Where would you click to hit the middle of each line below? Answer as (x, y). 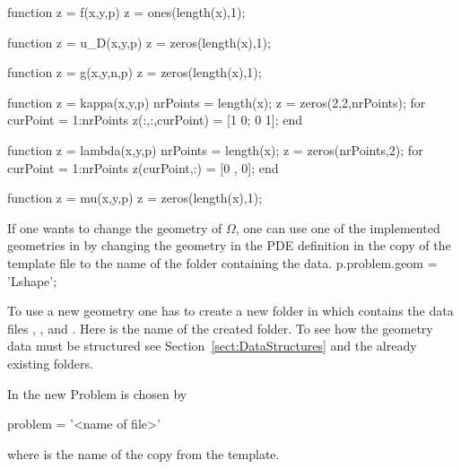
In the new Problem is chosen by (97, 393)
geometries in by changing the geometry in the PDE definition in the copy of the (229, 245)
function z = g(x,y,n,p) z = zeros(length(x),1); (135, 72)
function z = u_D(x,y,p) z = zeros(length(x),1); (139, 42)
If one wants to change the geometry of (115, 227)
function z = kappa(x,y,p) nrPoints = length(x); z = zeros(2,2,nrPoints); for (217, 102)
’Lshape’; (32, 280)
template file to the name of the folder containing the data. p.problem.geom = (222, 262)
